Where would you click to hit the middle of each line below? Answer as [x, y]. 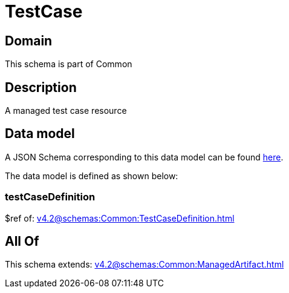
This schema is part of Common [69, 64]
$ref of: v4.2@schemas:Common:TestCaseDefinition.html [120, 218]
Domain [29, 41]
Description [41, 87]
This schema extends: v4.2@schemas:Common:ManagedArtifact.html [144, 265]
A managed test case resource [66, 111]
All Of [22, 242]
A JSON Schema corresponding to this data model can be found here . [144, 157]
